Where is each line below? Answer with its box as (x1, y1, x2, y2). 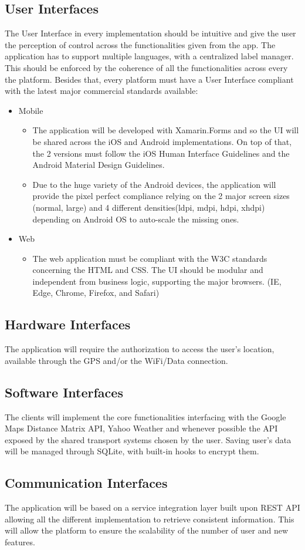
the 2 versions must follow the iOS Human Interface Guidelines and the (32, 147, 290, 159)
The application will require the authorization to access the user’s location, (5, 343, 274, 355)
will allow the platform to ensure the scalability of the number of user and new (5, 524, 288, 536)
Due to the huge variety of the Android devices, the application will (32, 178, 276, 190)
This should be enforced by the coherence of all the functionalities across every (5, 61, 288, 73)
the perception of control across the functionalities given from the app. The (5, 38, 276, 50)
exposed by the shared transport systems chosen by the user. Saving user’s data (5, 433, 292, 446)
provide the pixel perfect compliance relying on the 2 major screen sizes (32, 190, 290, 202)
